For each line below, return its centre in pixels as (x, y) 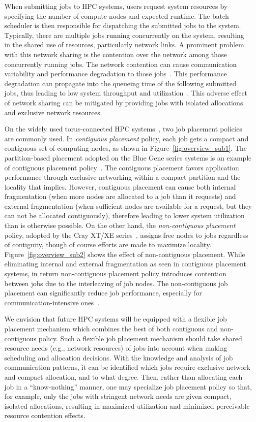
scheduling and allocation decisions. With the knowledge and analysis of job (119, 357)
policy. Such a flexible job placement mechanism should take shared (140, 338)
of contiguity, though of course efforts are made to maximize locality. (108, 244)
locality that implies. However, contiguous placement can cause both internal (120, 186)
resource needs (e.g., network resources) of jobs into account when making (116, 348)
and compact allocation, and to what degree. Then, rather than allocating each (124, 376)
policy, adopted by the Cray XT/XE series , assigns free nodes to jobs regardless (126, 235)
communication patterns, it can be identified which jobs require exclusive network (128, 367)
